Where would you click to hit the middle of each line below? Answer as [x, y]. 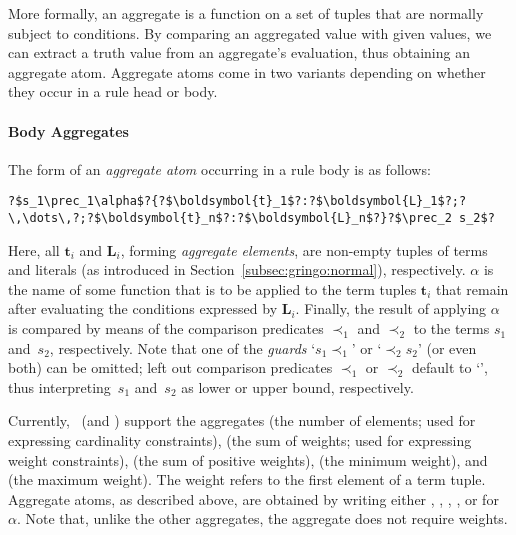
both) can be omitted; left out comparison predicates [170, 367]
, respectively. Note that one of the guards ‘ [182, 347]
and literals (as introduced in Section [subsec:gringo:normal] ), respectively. [237, 269]
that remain [472, 288]
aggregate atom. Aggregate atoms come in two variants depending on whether [247, 71]
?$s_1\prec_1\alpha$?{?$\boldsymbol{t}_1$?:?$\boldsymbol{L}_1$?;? [237, 201]
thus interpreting [59, 386]
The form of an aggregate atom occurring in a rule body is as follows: [219, 168]
